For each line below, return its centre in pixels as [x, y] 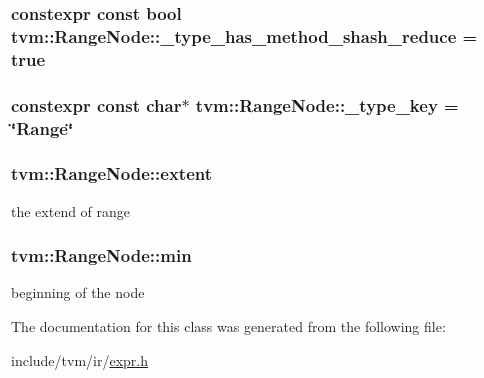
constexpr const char [96, 104]
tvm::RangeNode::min [101, 255]
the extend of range [71, 210]
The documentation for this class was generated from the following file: [228, 326]
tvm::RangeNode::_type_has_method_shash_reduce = [244, 35]
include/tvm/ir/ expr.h [80, 359]
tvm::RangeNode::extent [111, 173]
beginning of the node [78, 292]
